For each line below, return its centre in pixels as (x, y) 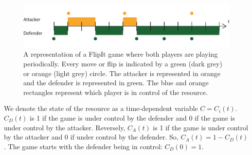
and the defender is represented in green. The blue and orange (116, 83)
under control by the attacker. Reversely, (65, 127)
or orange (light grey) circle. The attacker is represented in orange (122, 73)
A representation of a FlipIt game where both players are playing (121, 54)
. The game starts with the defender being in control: (83, 146)
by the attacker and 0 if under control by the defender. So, (91, 137)
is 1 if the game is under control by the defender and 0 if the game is (132, 118)
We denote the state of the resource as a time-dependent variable (101, 108)
